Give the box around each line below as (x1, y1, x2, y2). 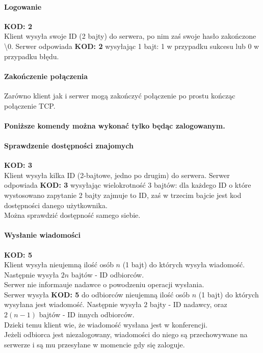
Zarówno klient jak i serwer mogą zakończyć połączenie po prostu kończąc (4, 90, 235, 100)
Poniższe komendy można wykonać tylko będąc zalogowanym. (4, 120, 225, 131)
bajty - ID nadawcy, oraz (149, 299, 227, 310)
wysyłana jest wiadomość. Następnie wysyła (4, 299, 142, 310)
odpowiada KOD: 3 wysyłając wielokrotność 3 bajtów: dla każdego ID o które (4, 180, 251, 190)
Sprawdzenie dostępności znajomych (4, 140, 134, 150)
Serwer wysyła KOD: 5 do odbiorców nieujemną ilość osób (4, 289, 190, 299)
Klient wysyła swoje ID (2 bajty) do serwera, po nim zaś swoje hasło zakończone (4, 31, 256, 41)
